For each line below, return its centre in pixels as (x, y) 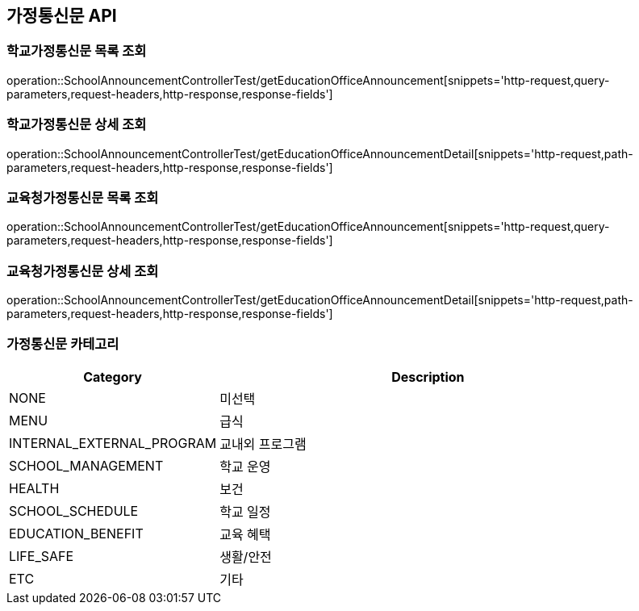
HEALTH (34, 488)
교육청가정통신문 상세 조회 (83, 271)
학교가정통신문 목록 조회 (77, 51)
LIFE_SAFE (42, 556)
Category (113, 377)
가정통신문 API (62, 16)
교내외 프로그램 (263, 444)
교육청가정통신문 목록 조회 (83, 197)
